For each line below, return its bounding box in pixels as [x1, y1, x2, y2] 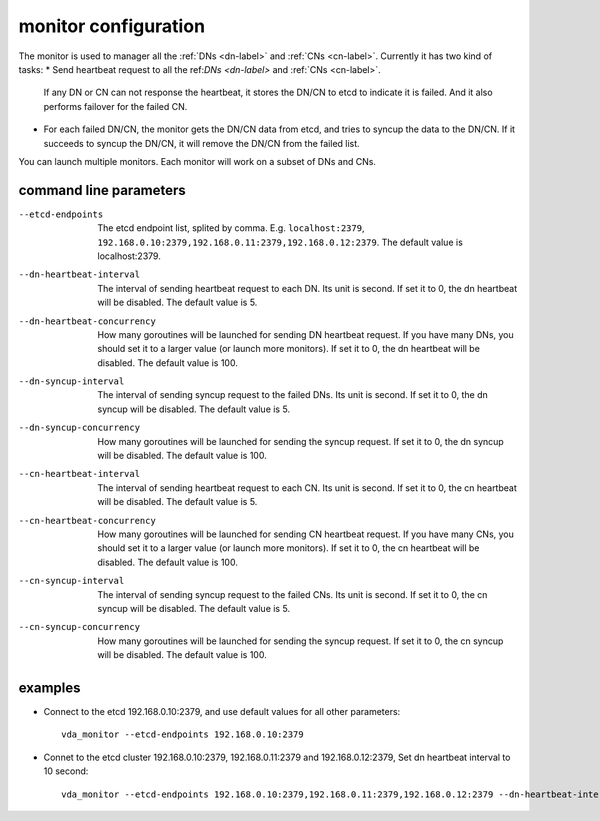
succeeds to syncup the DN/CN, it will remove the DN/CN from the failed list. [43, 137, 360, 149]
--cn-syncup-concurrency [18, 621, 140, 633]
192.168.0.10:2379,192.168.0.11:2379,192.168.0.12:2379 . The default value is [97, 236, 464, 248]
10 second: [43, 765, 89, 777]
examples [18, 679, 81, 696]
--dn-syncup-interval [18, 376, 125, 387]
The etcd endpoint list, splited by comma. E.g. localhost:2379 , [97, 222, 365, 234]
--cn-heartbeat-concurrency [18, 515, 157, 526]
